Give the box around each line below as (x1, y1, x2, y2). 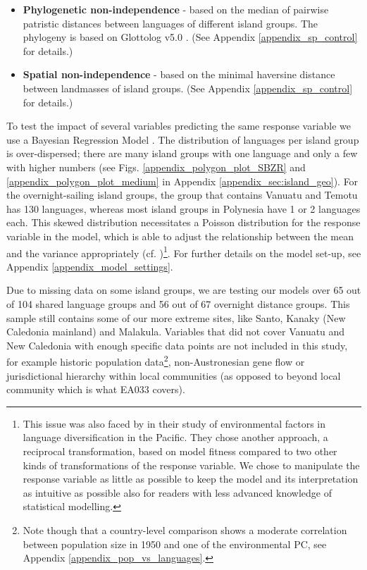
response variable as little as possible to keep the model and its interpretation (23, 471, 359, 486)
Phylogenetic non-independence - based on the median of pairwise (23, 2, 329, 16)
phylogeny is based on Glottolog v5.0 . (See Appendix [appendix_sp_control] (23, 30, 358, 44)
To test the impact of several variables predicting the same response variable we (6, 118, 352, 133)
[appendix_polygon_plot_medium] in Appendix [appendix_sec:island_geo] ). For (6, 173, 359, 188)
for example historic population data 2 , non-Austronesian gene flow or (6, 352, 305, 368)
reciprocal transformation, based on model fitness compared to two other (23, 443, 337, 458)
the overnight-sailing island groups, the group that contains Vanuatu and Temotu (6, 187, 358, 202)
